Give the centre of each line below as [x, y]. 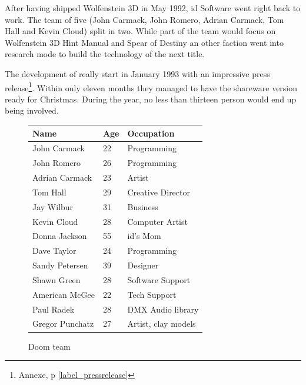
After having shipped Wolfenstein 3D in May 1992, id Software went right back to [153, 8]
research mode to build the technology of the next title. [105, 54]
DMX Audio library [163, 309]
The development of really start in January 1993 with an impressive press [137, 73]
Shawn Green [56, 279]
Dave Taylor [54, 250]
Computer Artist [157, 221]
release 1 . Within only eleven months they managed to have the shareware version [151, 87]
